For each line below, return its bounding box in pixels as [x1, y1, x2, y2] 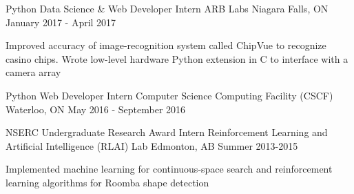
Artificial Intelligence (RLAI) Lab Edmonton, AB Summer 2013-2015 [6, 138, 298, 153]
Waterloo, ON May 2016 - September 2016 [6, 101, 186, 116]
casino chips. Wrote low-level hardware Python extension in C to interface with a [6, 51, 348, 66]
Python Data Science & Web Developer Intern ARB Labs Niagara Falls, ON [6, 1, 329, 15]
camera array [6, 65, 61, 79]
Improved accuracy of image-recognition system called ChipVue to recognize [6, 38, 326, 52]
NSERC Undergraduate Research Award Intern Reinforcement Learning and [6, 125, 328, 139]
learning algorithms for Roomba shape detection [6, 175, 209, 189]
